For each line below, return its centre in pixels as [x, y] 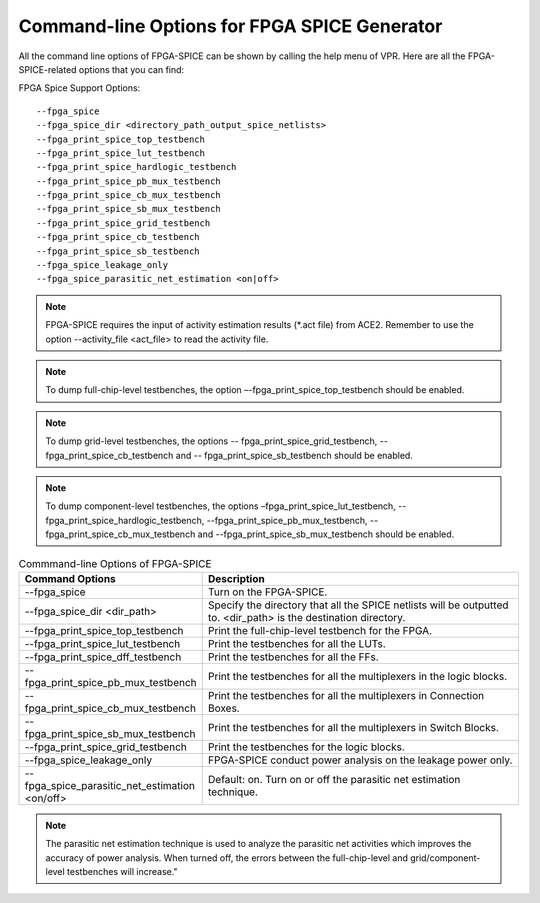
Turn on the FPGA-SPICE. [268, 592]
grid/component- [445, 857]
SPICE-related [47, 69]
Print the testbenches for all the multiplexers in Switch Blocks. [354, 727]
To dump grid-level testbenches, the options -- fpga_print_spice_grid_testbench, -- [217, 441]
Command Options [70, 578]
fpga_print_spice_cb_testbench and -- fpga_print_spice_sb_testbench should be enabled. [229, 455]
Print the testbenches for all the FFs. [293, 657]
